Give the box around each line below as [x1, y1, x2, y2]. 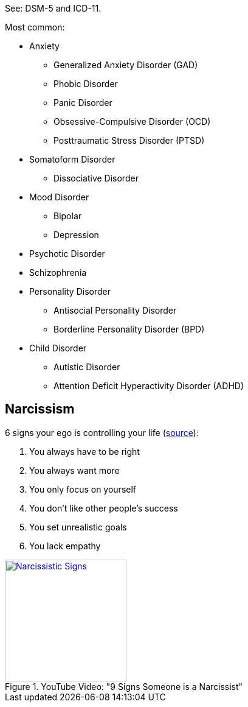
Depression [53, 230, 99, 240]
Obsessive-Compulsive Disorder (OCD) [53, 116, 211, 127]
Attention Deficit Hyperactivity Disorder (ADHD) [53, 381, 244, 391]
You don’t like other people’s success [29, 502, 178, 513]
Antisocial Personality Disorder [53, 305, 177, 315]
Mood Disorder [29, 192, 89, 202]
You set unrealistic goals [29, 521, 127, 532]
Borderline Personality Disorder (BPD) [53, 324, 205, 334]
